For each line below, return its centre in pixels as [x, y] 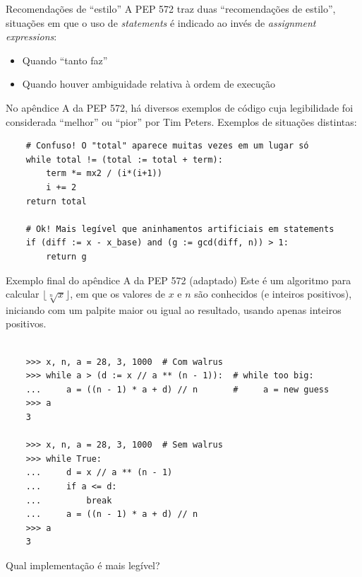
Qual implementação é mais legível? [83, 565]
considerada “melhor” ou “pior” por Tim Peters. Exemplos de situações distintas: [181, 121]
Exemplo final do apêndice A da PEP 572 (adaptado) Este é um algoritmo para [179, 280]
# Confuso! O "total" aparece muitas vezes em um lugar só [167, 146]
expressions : [31, 36]
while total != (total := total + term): [124, 159]
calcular [23, 294]
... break [69, 500]
